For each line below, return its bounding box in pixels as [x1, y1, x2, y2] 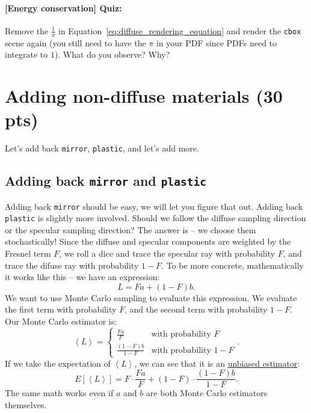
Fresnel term [5, 247, 51, 260]
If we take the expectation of [5, 356, 111, 369]
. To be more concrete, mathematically [161, 259, 304, 271]
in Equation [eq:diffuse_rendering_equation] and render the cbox [58, 24, 301, 37]
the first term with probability [5, 303, 117, 316]
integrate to [5, 48, 48, 61]
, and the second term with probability [125, 303, 268, 316]
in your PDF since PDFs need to [156, 36, 277, 49]
